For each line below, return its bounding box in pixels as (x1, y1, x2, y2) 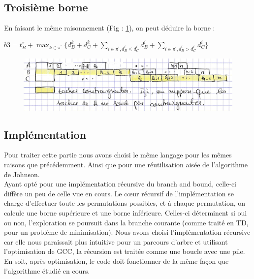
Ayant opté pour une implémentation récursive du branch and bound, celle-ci (4, 179, 236, 189)
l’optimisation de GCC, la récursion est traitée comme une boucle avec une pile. (4, 246, 245, 256)
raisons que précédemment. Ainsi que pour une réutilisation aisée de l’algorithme (4, 159, 248, 169)
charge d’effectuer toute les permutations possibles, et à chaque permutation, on (4, 198, 246, 208)
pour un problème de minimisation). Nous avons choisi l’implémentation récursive (4, 227, 251, 237)
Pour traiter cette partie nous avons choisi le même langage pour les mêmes (4, 150, 232, 160)
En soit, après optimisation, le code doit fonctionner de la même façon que (4, 255, 229, 266)
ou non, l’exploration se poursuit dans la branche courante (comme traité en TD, (4, 217, 249, 227)
